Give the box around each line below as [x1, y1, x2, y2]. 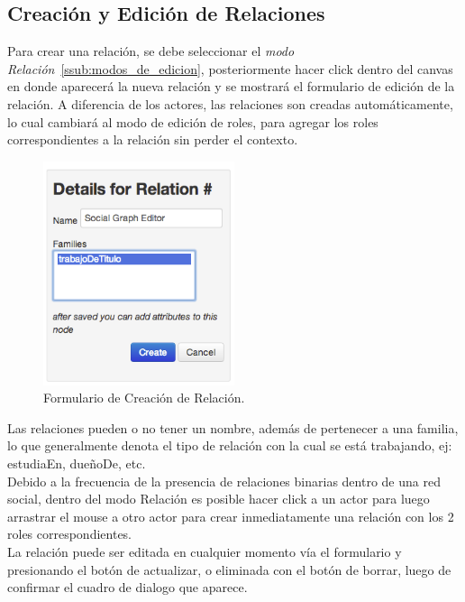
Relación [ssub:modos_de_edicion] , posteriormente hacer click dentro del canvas [7, 59, 453, 78]
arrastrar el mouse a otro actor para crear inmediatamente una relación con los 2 [7, 506, 454, 525]
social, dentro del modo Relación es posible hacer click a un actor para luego [7, 489, 430, 508]
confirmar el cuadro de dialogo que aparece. [7, 578, 248, 597]
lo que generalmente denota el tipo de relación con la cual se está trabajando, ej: [7, 436, 452, 455]
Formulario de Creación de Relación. [43, 388, 245, 407]
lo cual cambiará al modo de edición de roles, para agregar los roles [7, 112, 378, 131]
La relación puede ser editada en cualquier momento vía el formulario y [7, 542, 402, 561]
